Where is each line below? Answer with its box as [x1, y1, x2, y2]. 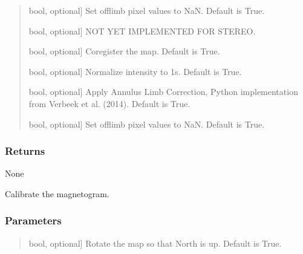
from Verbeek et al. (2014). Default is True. [28, 97, 191, 109]
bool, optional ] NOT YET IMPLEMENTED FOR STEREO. [28, 24, 256, 37]
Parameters [5, 213, 62, 228]
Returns [5, 143, 45, 158]
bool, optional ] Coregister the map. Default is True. [28, 45, 220, 57]
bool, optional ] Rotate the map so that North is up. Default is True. [28, 236, 282, 249]
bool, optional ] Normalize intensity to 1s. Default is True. [28, 65, 242, 77]
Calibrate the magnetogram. [5, 187, 109, 200]
